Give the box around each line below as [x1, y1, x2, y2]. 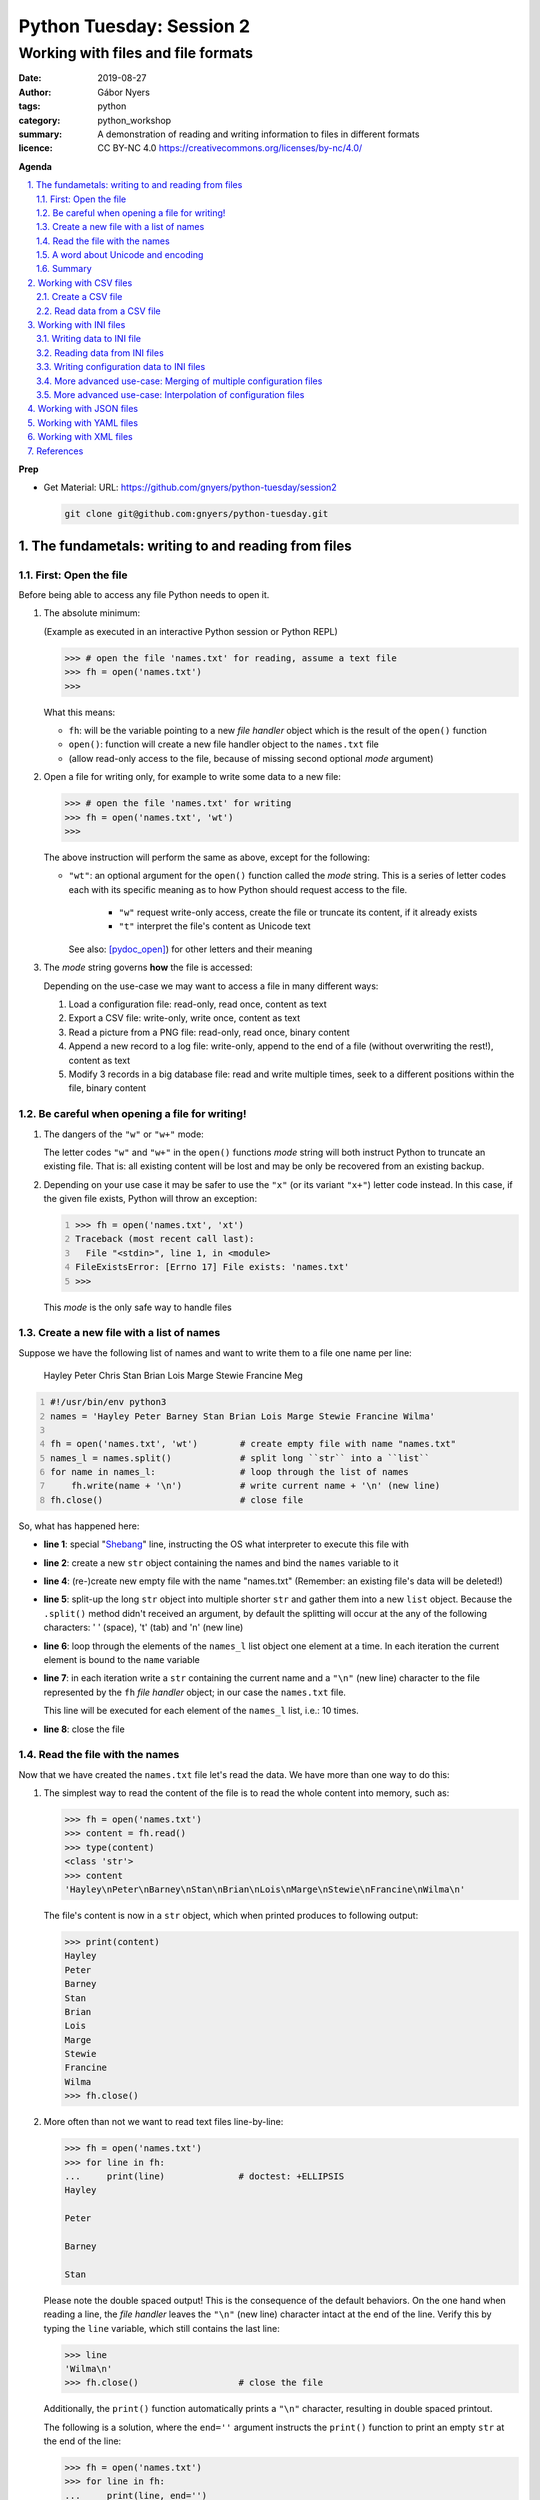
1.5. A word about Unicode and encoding [36, 249, 204, 261]
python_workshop [97, 114, 172, 126]
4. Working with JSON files [27, 403, 139, 415]
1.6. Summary [36, 263, 92, 275]
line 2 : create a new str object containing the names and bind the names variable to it [43, 1556, 399, 1569]
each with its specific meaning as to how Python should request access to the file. [68, 883, 408, 895]
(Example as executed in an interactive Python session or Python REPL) [43, 625, 339, 637]
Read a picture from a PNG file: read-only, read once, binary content [68, 1026, 350, 1038]
